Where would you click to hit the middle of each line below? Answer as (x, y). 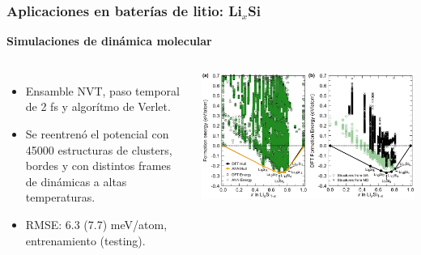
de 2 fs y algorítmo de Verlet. (98, 106)
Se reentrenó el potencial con (97, 134)
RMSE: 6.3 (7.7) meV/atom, (96, 224)
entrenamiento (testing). (85, 240)
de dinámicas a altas (76, 181)
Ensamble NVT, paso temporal (102, 90)
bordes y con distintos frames (98, 166)
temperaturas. (60, 197)
